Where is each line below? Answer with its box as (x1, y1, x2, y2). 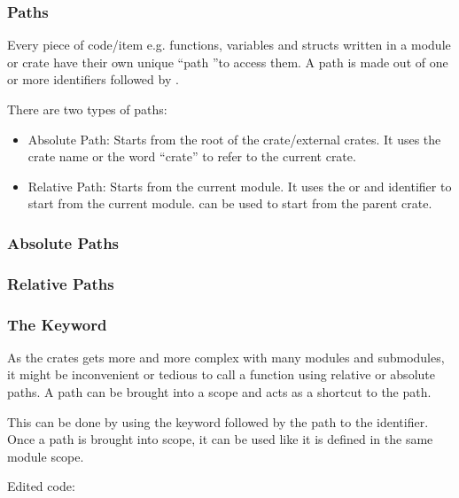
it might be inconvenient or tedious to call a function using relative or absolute (7, 365, 435, 384)
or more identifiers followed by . (7, 70, 179, 89)
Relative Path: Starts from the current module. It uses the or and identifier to (27, 176, 452, 195)
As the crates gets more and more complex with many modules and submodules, (7, 347, 445, 366)
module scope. (7, 447, 84, 465)
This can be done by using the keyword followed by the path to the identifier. (7, 412, 429, 431)
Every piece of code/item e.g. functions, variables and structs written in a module (7, 35, 451, 54)
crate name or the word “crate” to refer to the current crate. (27, 147, 356, 166)
